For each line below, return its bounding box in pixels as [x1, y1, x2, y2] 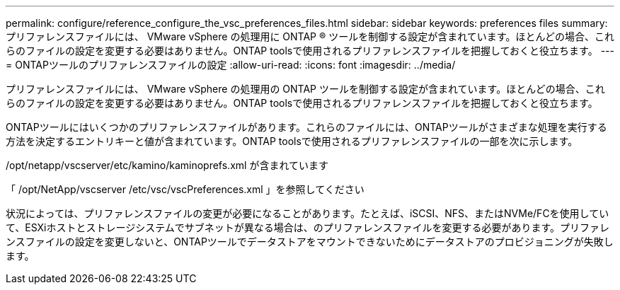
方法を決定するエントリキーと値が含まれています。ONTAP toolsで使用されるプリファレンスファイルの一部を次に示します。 [6, 135, 578, 147]
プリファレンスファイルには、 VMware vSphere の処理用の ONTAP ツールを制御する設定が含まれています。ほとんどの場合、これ [6, 83, 605, 95]
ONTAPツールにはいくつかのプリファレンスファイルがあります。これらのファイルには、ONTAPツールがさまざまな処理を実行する [6, 121, 607, 133]
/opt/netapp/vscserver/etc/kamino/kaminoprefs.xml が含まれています [6, 159, 328, 171]
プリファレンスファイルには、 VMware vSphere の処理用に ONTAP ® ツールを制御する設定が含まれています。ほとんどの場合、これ [6, 30, 615, 42]
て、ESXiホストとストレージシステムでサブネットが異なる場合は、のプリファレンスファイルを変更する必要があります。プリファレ [6, 221, 610, 233]
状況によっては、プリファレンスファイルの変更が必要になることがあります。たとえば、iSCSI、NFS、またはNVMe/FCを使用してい [6, 207, 609, 219]
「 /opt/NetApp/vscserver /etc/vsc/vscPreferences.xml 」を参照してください [6, 183, 364, 195]
